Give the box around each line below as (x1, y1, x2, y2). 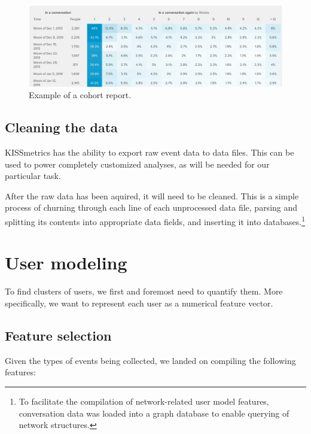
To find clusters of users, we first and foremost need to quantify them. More (5, 285, 283, 298)
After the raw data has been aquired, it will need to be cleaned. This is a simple (5, 189, 299, 202)
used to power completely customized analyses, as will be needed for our (5, 157, 270, 170)
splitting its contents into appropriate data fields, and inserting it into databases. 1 (5, 214, 305, 227)
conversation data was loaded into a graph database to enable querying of (19, 406, 289, 419)
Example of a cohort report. (29, 89, 132, 101)
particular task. (5, 169, 61, 182)
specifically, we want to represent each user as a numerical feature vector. (5, 296, 273, 309)
